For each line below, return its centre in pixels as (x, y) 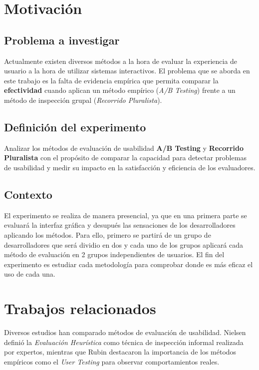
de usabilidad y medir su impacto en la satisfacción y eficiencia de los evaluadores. (130, 167)
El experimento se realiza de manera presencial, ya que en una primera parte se (126, 215)
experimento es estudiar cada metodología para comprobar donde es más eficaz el (129, 264)
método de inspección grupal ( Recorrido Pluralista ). (83, 100)
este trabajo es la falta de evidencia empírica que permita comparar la (111, 80)
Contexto (28, 194)
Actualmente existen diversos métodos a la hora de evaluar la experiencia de (121, 61)
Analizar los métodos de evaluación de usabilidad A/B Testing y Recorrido (124, 148)
